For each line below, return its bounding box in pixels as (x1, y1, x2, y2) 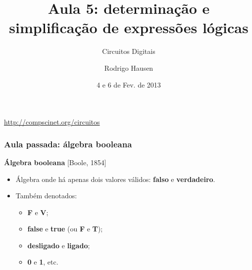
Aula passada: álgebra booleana (4, 137, 132, 150)
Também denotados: (15, 190, 77, 201)
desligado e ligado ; (27, 240, 90, 250)
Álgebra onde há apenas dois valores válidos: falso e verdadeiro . (15, 174, 215, 184)
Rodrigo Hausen (104, 62, 153, 73)
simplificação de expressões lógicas (9, 17, 249, 38)
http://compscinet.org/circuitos (4, 117, 100, 127)
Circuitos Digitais (102, 46, 155, 56)
